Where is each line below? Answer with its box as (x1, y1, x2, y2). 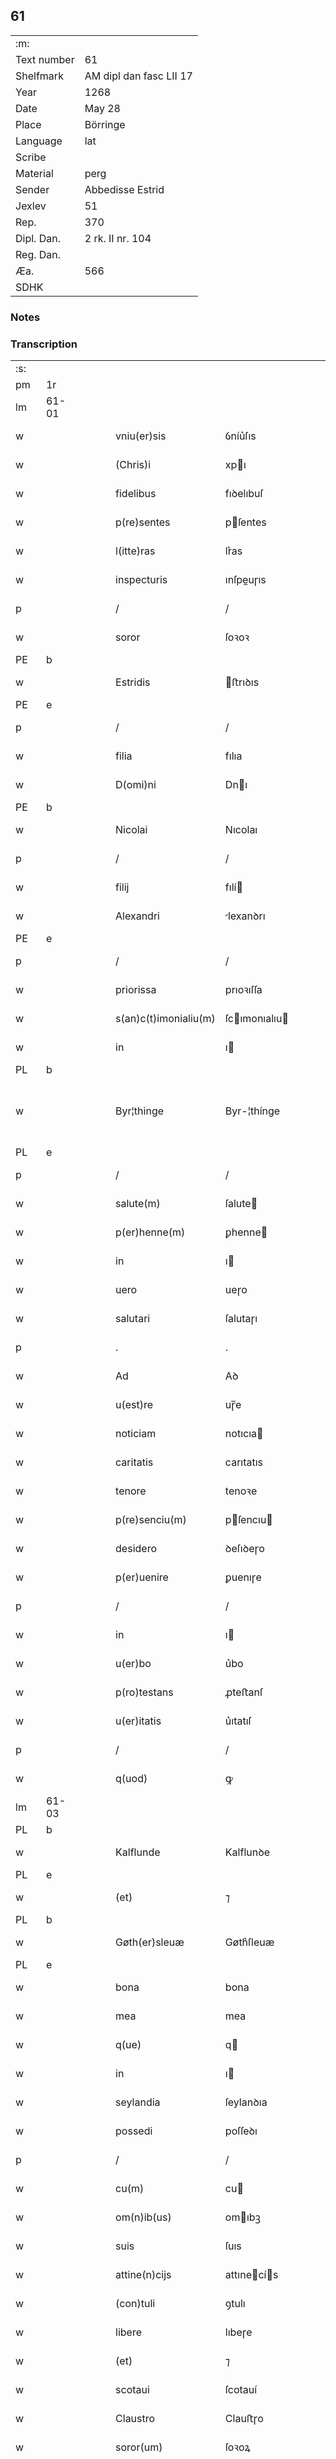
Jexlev (15, 199, 47, 213)
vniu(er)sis (115, 429, 167, 443)
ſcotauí (224, 2383, 258, 2397)
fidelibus (115, 487, 157, 501)
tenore (115, 1484, 147, 1498)
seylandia (115, 2095, 161, 2109)
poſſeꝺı (224, 2124, 258, 2138)
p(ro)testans (115, 1685, 174, 1699)
